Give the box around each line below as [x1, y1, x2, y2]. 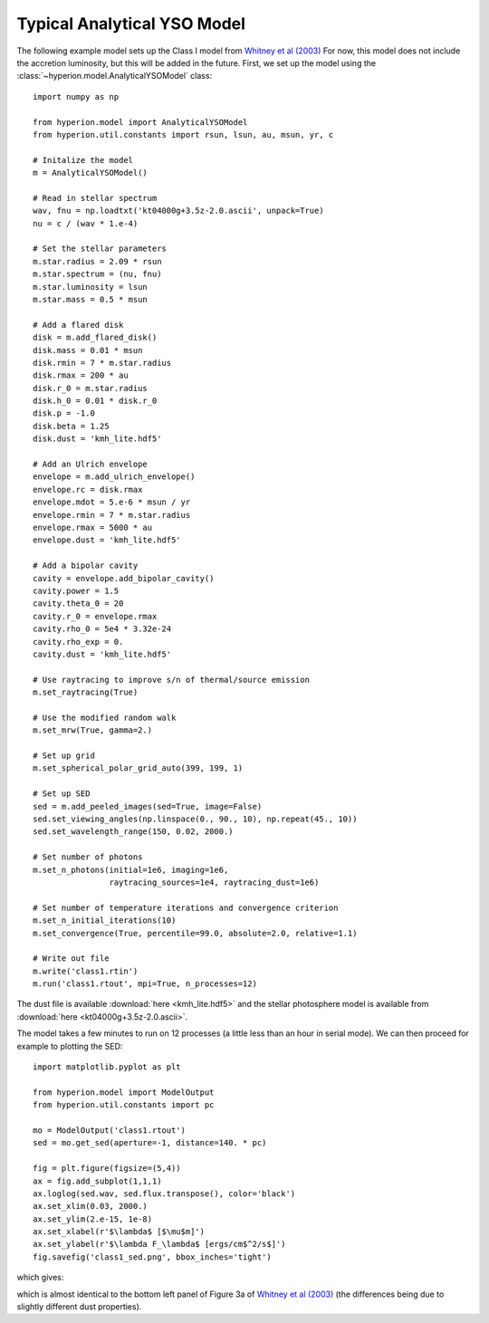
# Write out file [33, 954, 110, 963]
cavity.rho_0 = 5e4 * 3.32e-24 [33, 624, 172, 634]
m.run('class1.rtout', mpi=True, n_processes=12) [33, 979, 258, 989]
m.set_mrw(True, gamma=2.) [33, 725, 153, 735]
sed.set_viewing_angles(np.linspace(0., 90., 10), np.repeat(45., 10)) [33, 813, 358, 824]
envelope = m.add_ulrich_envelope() [33, 472, 196, 482]
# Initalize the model [33, 155, 134, 165]
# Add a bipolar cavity [33, 561, 139, 570]
